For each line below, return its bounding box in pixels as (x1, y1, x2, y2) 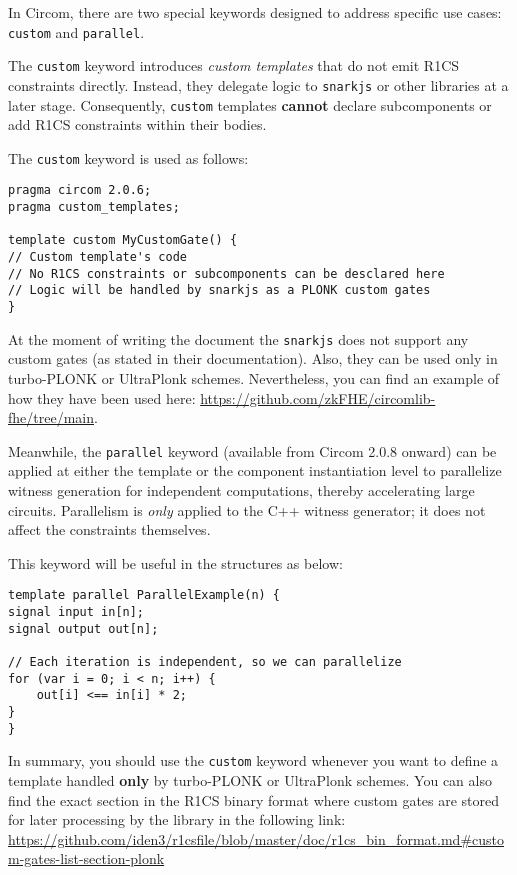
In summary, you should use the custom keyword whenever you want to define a (8, 750, 499, 771)
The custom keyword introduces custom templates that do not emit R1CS (8, 55, 460, 76)
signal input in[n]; (8, 605, 145, 620)
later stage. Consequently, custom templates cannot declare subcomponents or (8, 94, 492, 115)
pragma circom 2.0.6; (8, 183, 152, 198)
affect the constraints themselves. (8, 519, 211, 540)
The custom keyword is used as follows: (8, 147, 249, 168)
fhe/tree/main (8, 407, 94, 428)
